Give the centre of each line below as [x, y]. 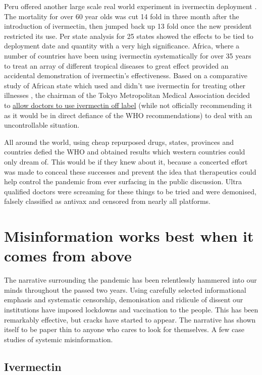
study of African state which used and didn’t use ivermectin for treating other [125, 85]
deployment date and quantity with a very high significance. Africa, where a [122, 46]
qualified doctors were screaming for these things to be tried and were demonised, [130, 191]
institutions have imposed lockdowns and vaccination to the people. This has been [131, 309]
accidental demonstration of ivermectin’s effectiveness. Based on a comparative [126, 75]
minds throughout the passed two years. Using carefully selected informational [125, 289]
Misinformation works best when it [129, 236]
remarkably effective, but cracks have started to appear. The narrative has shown [130, 319]
